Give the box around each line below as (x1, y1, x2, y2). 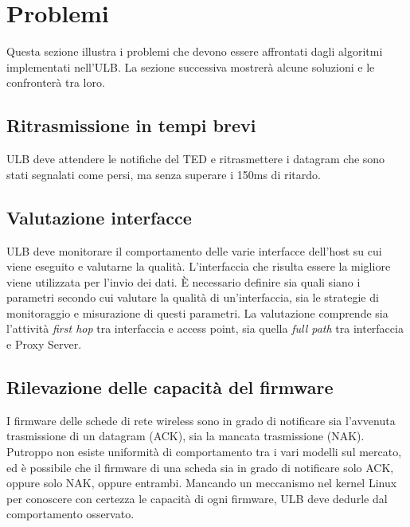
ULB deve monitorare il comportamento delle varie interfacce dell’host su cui (6, 242, 382, 259)
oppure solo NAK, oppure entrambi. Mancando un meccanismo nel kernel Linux (6, 474, 397, 491)
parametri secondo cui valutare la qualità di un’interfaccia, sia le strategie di (6, 289, 379, 306)
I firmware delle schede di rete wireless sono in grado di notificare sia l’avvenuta (6, 412, 396, 428)
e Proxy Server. (6, 336, 82, 353)
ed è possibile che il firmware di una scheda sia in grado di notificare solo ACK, (6, 459, 394, 475)
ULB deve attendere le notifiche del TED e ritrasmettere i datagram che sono (6, 150, 385, 167)
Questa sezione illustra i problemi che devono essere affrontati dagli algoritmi (6, 43, 383, 60)
